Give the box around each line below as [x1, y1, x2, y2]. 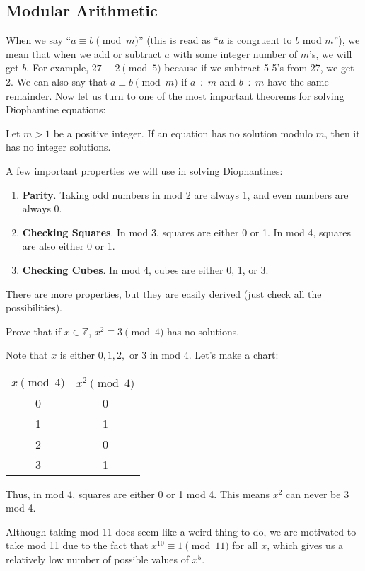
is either [59, 347, 95, 362]
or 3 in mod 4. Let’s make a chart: [129, 347, 279, 362]
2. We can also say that [6, 74, 108, 88]
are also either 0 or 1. [22, 238, 115, 253]
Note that [6, 347, 48, 362]
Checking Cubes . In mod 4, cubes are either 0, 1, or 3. [22, 262, 269, 277]
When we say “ [6, 33, 71, 47]
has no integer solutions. [6, 139, 111, 154]
